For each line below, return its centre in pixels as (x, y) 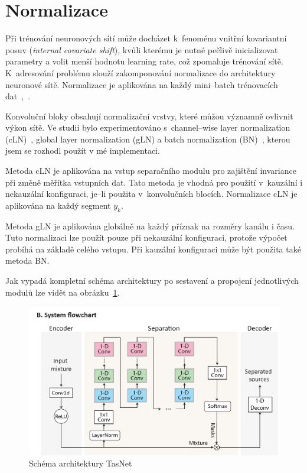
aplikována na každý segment (58, 205)
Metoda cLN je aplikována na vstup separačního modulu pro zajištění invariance (151, 171)
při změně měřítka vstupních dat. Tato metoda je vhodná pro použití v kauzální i (154, 182)
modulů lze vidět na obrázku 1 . (63, 292)
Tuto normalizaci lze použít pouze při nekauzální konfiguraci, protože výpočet (146, 237)
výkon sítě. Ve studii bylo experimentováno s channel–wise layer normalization (148, 127)
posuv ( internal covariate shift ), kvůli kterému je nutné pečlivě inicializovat (142, 49)
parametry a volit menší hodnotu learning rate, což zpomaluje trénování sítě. (144, 61)
